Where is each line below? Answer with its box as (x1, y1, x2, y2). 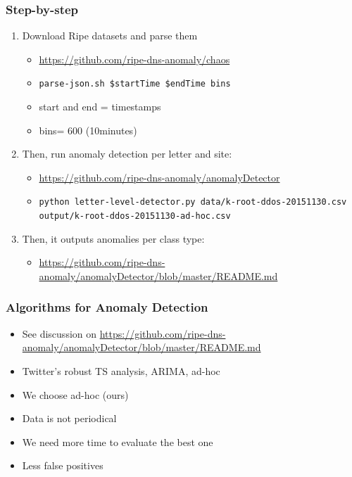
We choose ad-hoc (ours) (22, 387, 129, 402)
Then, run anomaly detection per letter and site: (22, 146, 232, 161)
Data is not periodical (22, 411, 117, 426)
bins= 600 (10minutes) (39, 122, 137, 137)
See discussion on (22, 326, 97, 341)
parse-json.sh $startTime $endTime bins (39, 79, 231, 89)
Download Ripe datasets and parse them (22, 28, 198, 43)
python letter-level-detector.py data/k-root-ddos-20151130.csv (39, 197, 347, 208)
